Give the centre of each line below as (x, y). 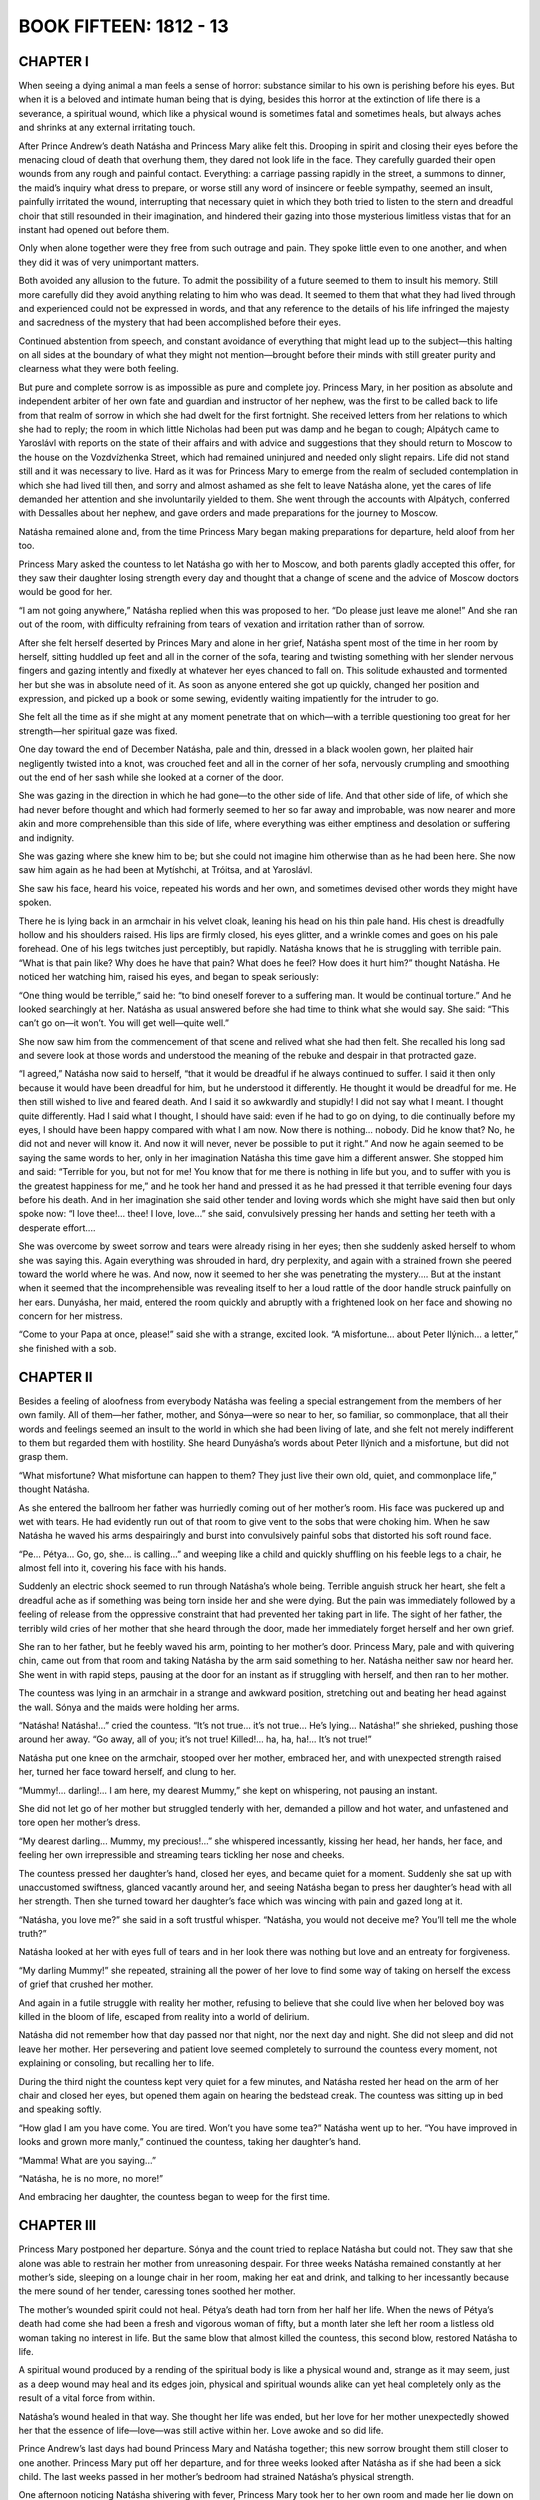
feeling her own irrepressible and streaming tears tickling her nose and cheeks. (181, 1855)
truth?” (32, 1934)
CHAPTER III (57, 2225)
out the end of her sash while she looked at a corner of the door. (151, 777)
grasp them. (43, 1457)
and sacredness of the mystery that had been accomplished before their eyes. (180, 322)
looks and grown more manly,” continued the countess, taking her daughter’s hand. (190, 2142)
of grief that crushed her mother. (86, 1984)
